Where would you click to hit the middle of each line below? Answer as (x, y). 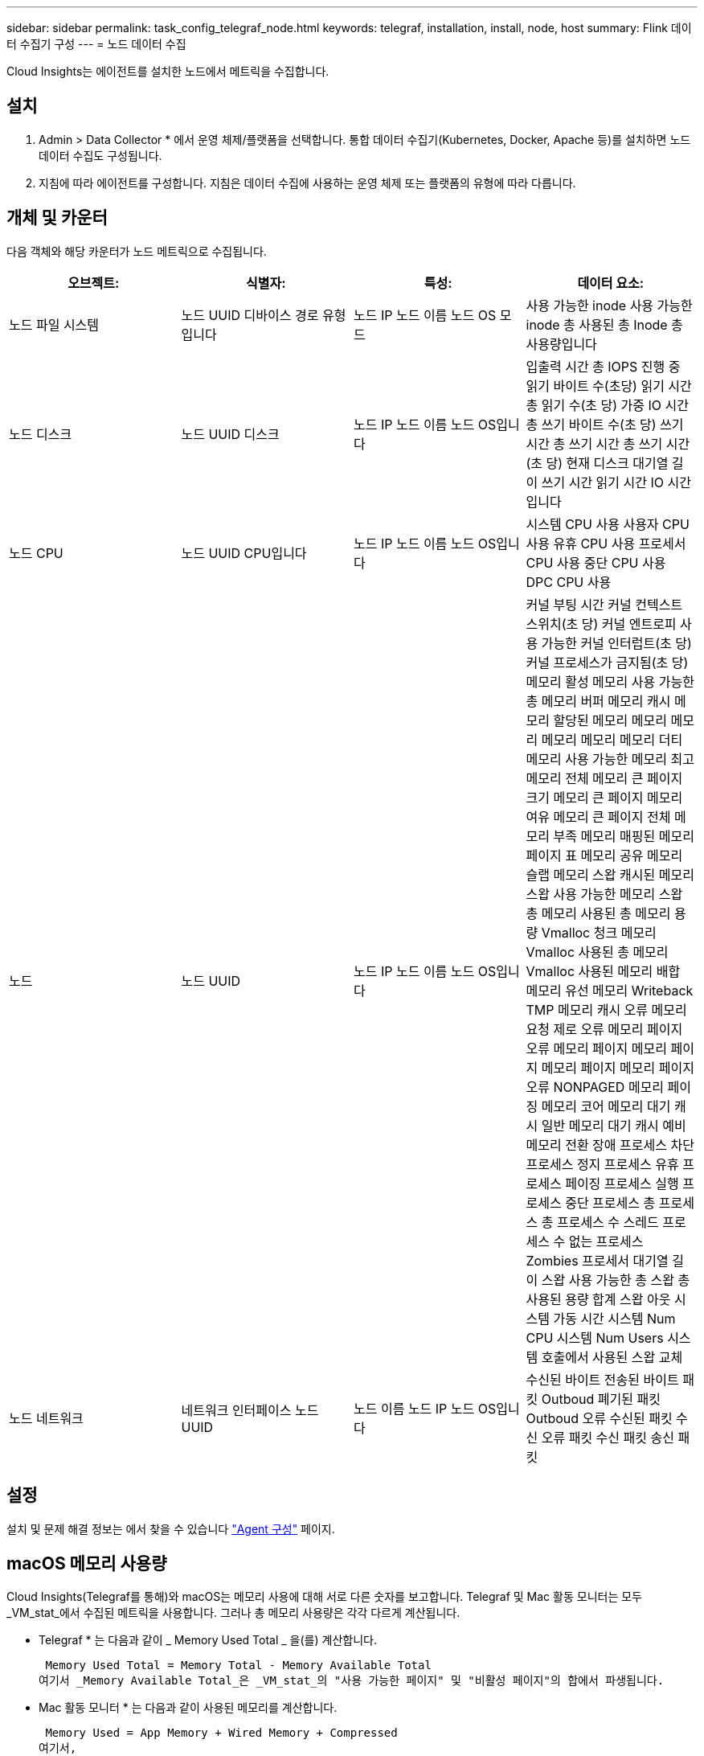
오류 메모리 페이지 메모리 (596, 1048)
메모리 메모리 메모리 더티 (612, 739)
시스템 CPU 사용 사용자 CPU (608, 524)
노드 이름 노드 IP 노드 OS (425, 1408)
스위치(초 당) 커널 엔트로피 (601, 624)
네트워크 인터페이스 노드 (250, 1410)
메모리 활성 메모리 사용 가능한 (610, 681)
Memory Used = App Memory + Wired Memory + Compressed (221, 1733)
